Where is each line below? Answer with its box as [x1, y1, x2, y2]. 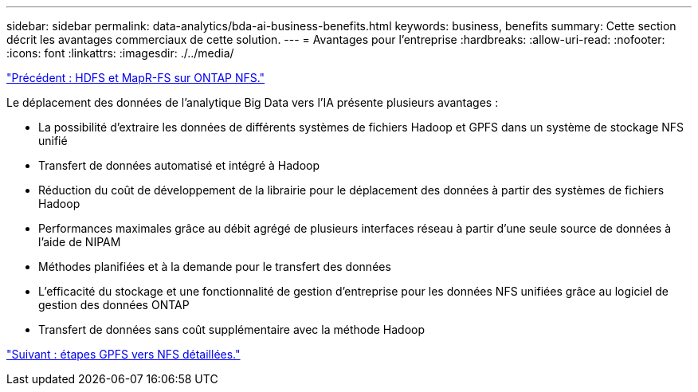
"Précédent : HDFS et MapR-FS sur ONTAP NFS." [6, 71, 265, 84]
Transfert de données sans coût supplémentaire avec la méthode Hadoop [38, 323, 425, 336]
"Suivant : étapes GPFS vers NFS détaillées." [6, 347, 241, 361]
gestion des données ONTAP [38, 298, 190, 312]
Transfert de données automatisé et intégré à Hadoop [38, 159, 320, 172]
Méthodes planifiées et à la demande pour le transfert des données [38, 260, 391, 273]
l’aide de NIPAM [38, 235, 121, 249]
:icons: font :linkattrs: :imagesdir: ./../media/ [6, 46, 234, 60]
